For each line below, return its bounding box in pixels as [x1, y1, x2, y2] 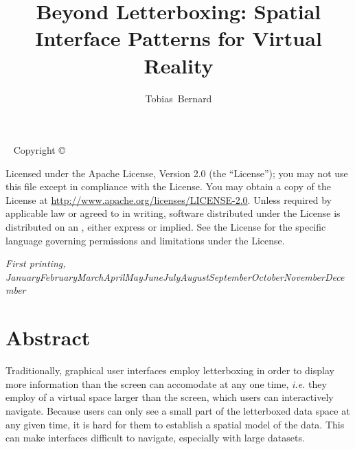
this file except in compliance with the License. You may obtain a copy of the [5, 179, 331, 194]
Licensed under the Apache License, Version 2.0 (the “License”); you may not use [5, 165, 348, 180]
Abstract [5, 323, 91, 352]
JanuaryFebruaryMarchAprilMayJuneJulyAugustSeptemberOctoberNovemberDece [5, 269, 345, 284]
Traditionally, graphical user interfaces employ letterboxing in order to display [5, 363, 334, 378]
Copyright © [13, 143, 65, 157]
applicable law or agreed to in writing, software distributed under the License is [5, 206, 341, 220]
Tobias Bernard [145, 91, 212, 105]
